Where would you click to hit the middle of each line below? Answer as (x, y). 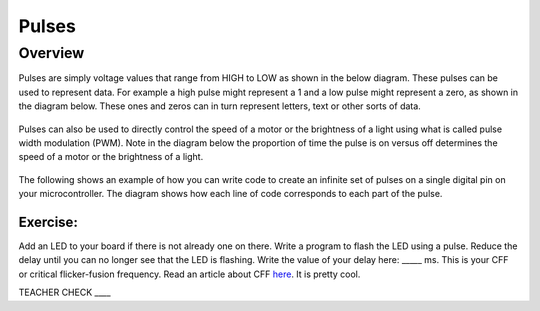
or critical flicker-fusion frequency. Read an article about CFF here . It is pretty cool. (189, 274)
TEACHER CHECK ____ (64, 292)
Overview (51, 53)
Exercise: (48, 221)
